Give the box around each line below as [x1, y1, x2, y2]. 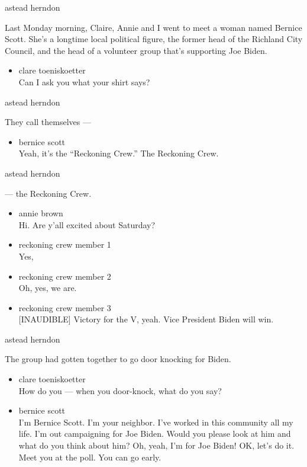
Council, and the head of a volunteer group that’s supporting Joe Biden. [5, 44, 267, 56]
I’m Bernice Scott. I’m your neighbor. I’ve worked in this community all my [18, 415, 293, 428]
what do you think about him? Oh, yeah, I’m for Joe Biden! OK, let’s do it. [18, 439, 295, 452]
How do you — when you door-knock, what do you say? [18, 384, 222, 396]
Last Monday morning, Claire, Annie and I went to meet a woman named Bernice [5, 21, 302, 33]
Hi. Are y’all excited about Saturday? [18, 218, 156, 231]
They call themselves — [5, 116, 91, 128]
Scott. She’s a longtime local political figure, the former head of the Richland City [5, 33, 303, 45]
